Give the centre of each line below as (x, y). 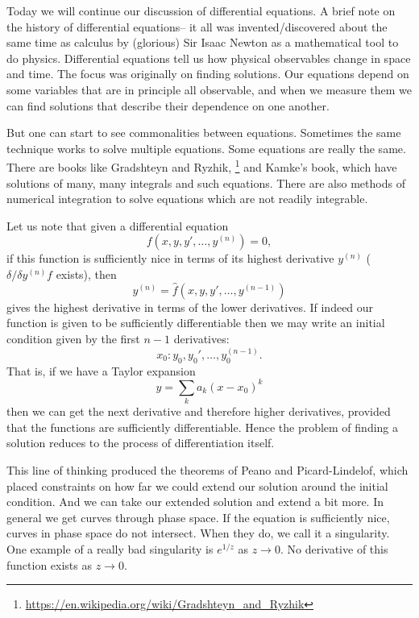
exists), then (86, 274)
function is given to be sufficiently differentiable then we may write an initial (196, 323)
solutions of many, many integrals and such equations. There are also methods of (206, 182)
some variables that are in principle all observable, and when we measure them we (209, 89)
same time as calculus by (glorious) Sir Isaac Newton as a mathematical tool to (203, 42)
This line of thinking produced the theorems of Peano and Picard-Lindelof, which (207, 470)
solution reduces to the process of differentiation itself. (141, 443)
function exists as (50, 564)
